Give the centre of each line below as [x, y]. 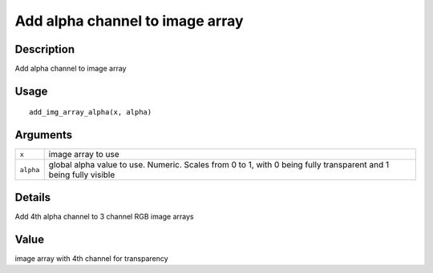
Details [33, 197]
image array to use [84, 155]
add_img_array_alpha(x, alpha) [91, 112]
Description [45, 49]
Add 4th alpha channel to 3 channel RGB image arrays [104, 216]
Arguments [44, 135]
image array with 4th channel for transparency [91, 258]
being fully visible [82, 175]
